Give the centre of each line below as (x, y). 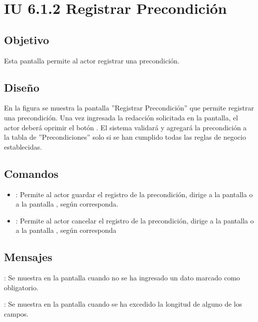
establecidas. (23, 146)
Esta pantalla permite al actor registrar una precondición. (92, 60)
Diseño (22, 87)
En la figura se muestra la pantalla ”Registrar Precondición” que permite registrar (129, 108)
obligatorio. (21, 287)
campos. (16, 313)
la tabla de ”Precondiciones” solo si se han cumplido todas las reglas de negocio (125, 137)
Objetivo (27, 39)
